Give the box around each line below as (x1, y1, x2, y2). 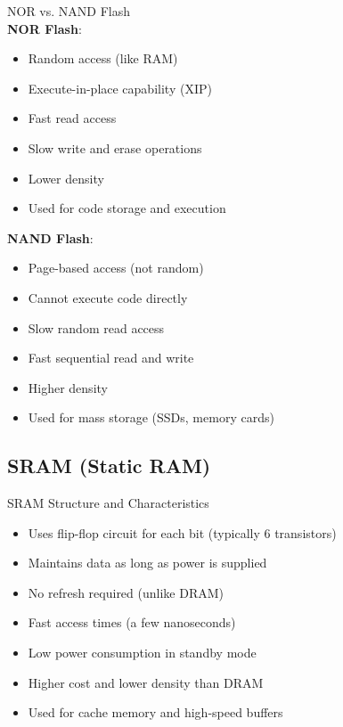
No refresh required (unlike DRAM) (28, 583, 224, 601)
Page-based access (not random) (28, 258, 204, 277)
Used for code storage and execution (28, 199, 226, 217)
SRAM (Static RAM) (7, 452, 211, 479)
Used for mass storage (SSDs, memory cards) (28, 408, 274, 427)
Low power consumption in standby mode (28, 643, 257, 662)
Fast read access (28, 109, 117, 127)
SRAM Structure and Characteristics (7, 494, 209, 512)
